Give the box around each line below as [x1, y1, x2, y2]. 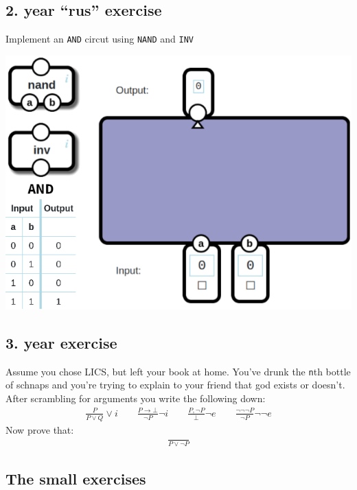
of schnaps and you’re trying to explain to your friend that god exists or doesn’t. [5, 377, 345, 392]
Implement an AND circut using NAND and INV [5, 32, 194, 46]
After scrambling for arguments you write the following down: [5, 390, 266, 405]
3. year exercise [5, 331, 117, 353]
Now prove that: [5, 422, 74, 436]
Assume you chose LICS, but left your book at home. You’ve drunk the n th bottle [5, 364, 351, 378]
